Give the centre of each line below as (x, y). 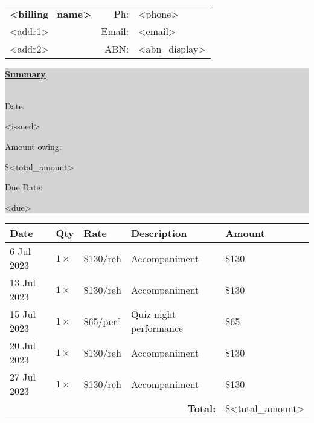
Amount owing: (33, 146)
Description (159, 233)
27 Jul (23, 377)
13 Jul (23, 283)
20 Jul (23, 346)
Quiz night (153, 314)
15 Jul (23, 314)
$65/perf (102, 321)
